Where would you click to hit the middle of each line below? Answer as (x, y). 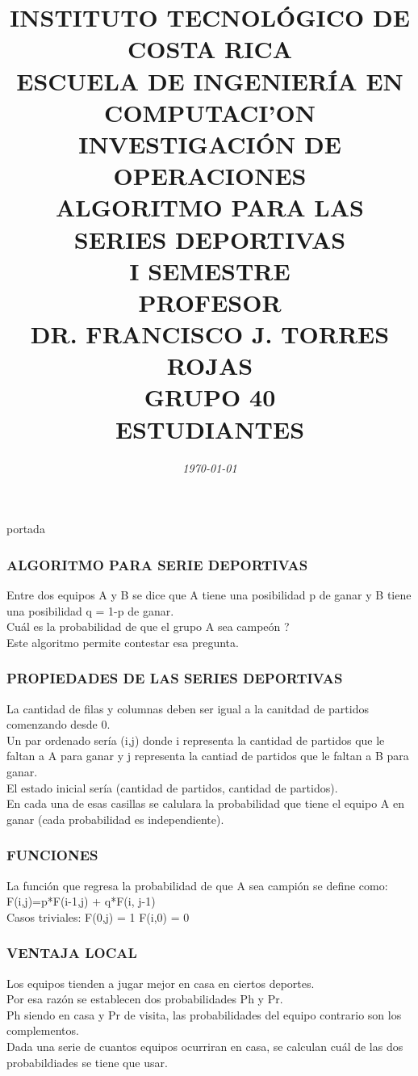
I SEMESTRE (210, 270)
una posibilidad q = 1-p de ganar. (90, 610)
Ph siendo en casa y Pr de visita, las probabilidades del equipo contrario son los (204, 1014)
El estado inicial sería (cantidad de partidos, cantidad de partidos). (172, 787)
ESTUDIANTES (210, 429)
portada (26, 529)
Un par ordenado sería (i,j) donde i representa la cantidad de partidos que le (196, 740)
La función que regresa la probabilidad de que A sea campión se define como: (197, 885)
